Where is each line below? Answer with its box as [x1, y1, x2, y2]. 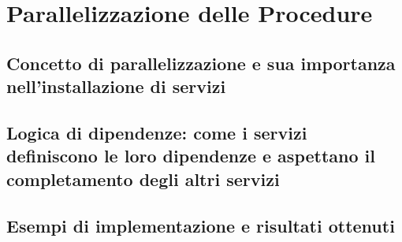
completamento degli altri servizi [6, 166, 280, 191]
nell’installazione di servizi [6, 74, 226, 99]
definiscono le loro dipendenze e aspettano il [6, 143, 375, 168]
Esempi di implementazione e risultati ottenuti [6, 213, 395, 237]
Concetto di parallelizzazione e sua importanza [6, 50, 396, 75]
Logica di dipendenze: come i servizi [6, 120, 307, 144]
